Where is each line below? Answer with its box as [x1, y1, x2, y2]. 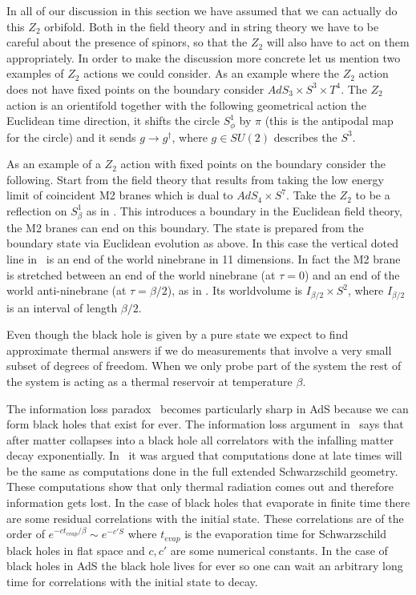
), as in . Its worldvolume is [167, 282, 303, 299]
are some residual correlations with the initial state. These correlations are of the [6, 509, 404, 526]
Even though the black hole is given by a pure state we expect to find [6, 326, 349, 343]
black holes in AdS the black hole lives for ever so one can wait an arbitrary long [6, 557, 403, 574]
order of [6, 525, 45, 542]
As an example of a [6, 155, 101, 172]
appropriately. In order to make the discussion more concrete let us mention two [6, 49, 401, 66]
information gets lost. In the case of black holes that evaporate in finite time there [6, 494, 410, 511]
